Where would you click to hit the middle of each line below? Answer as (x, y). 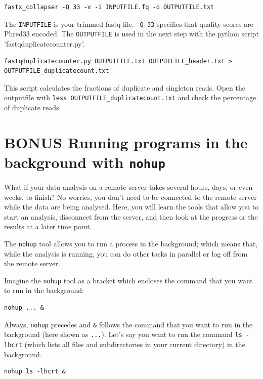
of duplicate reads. (33, 107)
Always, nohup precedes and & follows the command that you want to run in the (128, 324)
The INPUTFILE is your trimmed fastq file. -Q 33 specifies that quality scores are (129, 24)
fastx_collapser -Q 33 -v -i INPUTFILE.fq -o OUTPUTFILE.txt (109, 7)
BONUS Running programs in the (126, 142)
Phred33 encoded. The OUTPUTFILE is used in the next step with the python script (131, 34)
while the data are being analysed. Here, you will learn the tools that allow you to (131, 207)
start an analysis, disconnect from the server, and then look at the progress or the (131, 216)
